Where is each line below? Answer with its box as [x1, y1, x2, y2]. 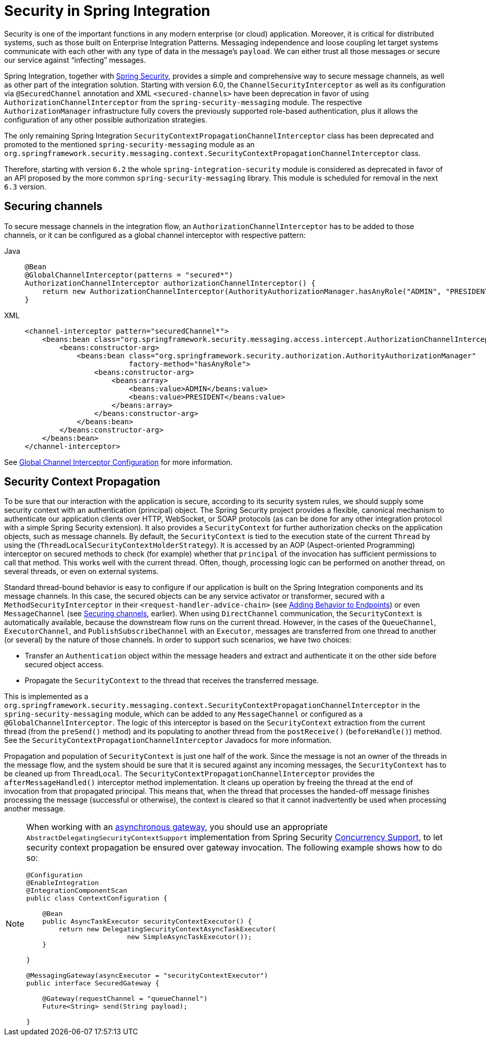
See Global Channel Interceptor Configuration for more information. [4, 457, 233, 466]
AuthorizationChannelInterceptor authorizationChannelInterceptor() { [25, 279, 316, 287]
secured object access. [25, 660, 104, 669]
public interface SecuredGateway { [26, 979, 160, 987]
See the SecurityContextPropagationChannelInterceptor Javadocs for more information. [4, 736, 332, 745]
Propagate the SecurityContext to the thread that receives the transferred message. [25, 676, 319, 685]
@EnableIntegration [26, 879, 99, 887]
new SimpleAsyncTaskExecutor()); [127, 933, 252, 941]
